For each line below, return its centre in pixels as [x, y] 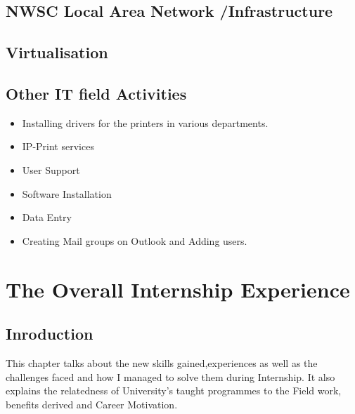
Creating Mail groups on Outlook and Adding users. [135, 240]
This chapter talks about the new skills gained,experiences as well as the [162, 362]
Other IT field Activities [96, 93]
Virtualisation [57, 52]
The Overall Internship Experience [178, 289]
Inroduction [50, 334]
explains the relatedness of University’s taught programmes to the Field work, [174, 390]
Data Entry [47, 217]
